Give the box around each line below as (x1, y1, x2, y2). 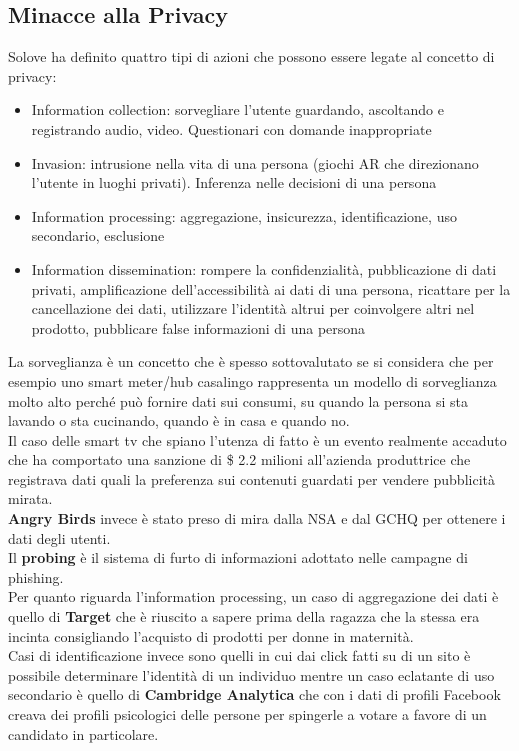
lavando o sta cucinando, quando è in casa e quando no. (8, 410, 350, 431)
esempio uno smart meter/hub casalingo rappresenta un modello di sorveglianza (8, 370, 497, 391)
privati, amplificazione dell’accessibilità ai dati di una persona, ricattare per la (31, 278, 511, 299)
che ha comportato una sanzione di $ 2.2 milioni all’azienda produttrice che (8, 449, 471, 470)
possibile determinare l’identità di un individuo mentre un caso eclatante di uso (8, 664, 495, 685)
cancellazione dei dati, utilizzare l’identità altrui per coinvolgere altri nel (31, 298, 475, 319)
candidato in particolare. (8, 723, 159, 744)
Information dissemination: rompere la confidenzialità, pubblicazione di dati (31, 258, 497, 279)
